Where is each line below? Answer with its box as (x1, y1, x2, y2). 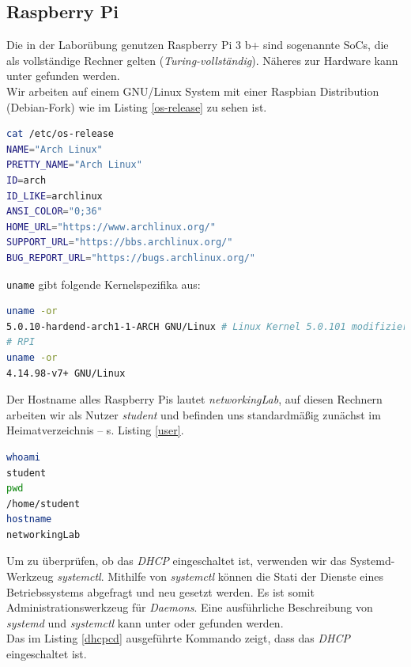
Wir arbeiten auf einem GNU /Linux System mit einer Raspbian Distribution (6, 82, 379, 99)
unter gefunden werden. (6, 67, 120, 84)
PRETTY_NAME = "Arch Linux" (6, 159, 142, 171)
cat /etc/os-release (6, 128, 115, 140)
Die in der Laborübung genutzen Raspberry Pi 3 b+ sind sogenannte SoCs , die (6, 36, 389, 53)
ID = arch (6, 174, 47, 186)
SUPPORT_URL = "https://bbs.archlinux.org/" (6, 237, 233, 248)
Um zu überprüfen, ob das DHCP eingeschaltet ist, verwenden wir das (6, 552, 347, 569)
